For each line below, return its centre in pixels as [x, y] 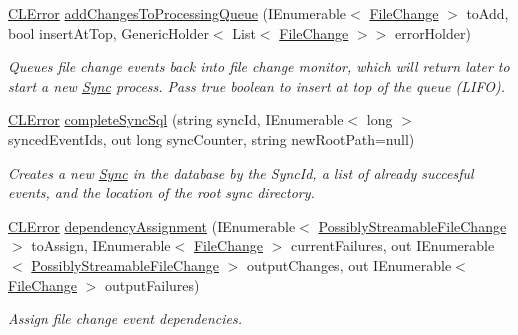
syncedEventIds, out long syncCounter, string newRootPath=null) [211, 138]
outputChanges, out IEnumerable [349, 264]
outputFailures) [152, 284]
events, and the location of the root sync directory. [161, 192]
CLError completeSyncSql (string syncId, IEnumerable [176, 119]
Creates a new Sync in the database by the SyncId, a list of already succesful [241, 172]
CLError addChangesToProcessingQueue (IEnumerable [177, 13]
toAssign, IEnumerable [101, 245]
